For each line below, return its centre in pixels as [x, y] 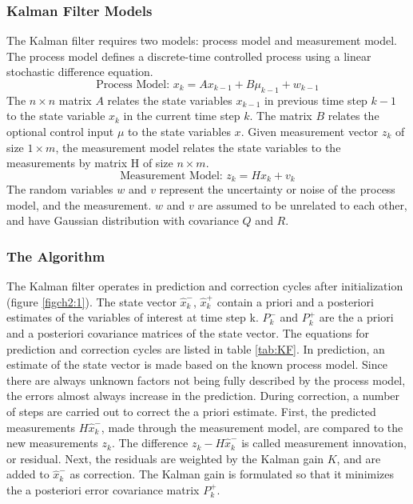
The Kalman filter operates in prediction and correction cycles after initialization [205, 286]
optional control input [60, 131]
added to [28, 474]
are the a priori [356, 317]
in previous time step [316, 100]
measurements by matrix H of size [90, 163]
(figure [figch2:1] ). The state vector [91, 301]
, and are [359, 458]
